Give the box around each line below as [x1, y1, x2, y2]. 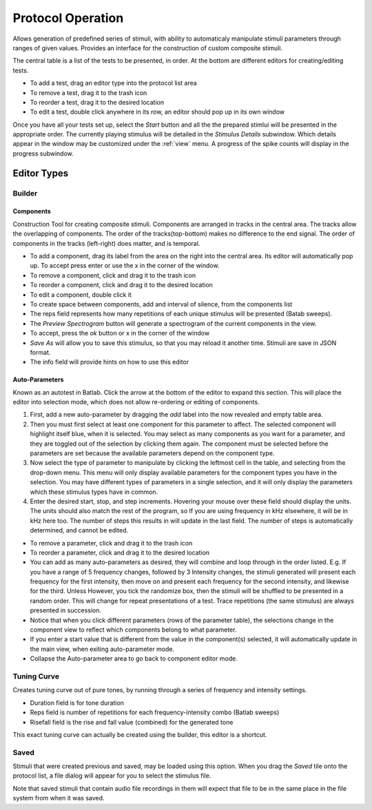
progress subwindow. [12, 149, 74, 158]
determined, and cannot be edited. [30, 526, 129, 534]
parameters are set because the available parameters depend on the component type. [30, 449, 275, 457]
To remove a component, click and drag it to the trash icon [30, 271, 196, 279]
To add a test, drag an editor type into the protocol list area [30, 79, 198, 87]
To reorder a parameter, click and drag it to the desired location [30, 548, 210, 557]
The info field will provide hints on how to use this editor [30, 358, 189, 366]
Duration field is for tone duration [30, 698, 124, 707]
